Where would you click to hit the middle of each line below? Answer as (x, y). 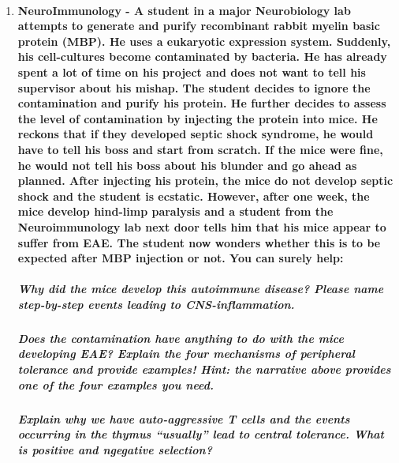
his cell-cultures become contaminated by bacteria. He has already (202, 56)
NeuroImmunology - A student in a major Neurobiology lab (184, 10)
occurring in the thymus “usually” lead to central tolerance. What (201, 434)
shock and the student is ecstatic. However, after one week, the (194, 196)
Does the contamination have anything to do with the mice (181, 338)
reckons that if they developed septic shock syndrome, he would (196, 134)
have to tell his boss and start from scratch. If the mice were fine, (200, 149)
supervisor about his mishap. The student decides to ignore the (194, 87)
